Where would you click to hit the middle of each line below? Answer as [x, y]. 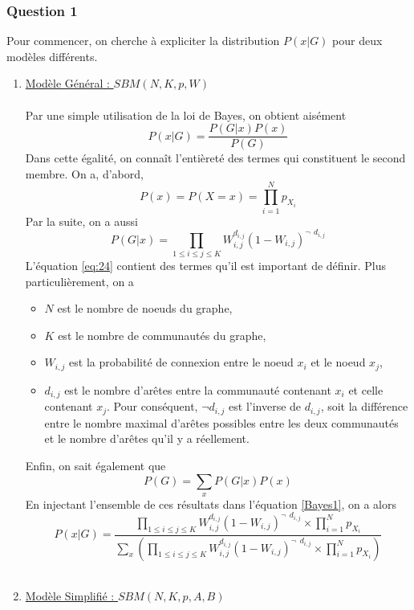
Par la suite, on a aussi [81, 221]
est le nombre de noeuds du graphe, [145, 308]
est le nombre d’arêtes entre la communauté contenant [198, 389]
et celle [366, 389]
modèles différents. [52, 56]
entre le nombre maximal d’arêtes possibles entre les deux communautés [221, 422]
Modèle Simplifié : [70, 596]
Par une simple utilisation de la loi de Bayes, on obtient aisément [186, 115]
